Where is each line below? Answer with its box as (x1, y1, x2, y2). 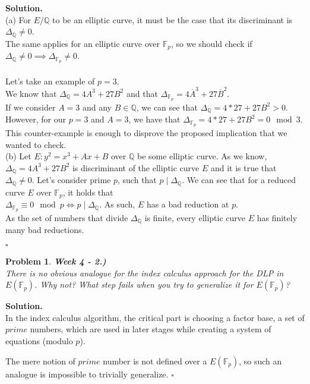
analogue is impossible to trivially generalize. (5, 367, 169, 380)
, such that (118, 174, 157, 186)
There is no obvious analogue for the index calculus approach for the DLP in (5, 266, 284, 279)
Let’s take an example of (5, 74, 95, 87)
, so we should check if (170, 37, 252, 49)
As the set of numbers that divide (5, 212, 128, 224)
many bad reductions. (5, 224, 84, 236)
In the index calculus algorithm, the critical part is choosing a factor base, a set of (5, 311, 305, 323)
